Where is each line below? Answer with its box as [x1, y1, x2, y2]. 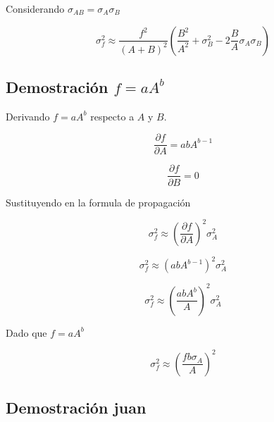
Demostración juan [6, 397, 147, 418]
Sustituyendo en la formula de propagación [6, 194, 191, 209]
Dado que [6, 325, 47, 340]
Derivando [6, 108, 50, 123]
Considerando [6, 1, 65, 15]
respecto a [90, 108, 135, 123]
